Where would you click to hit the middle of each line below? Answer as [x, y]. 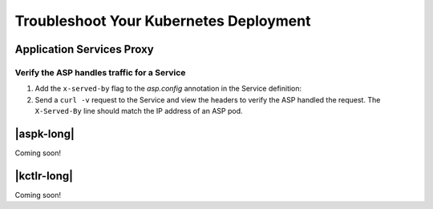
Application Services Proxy [84, 49]
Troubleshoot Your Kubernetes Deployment [163, 21]
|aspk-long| [45, 133]
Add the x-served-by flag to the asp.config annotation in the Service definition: [168, 89]
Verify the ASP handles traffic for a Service [100, 72]
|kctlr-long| [44, 176]
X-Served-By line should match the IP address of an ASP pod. [139, 111]
